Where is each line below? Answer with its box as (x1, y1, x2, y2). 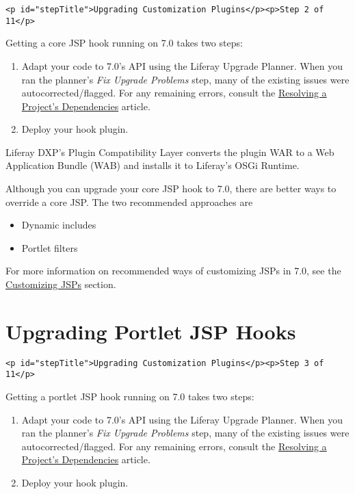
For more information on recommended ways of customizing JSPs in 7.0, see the (5, 263, 341, 278)
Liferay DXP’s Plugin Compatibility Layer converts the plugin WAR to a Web (5, 144, 334, 159)
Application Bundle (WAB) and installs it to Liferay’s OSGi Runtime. (5, 158, 300, 172)
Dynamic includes (21, 218, 96, 232)
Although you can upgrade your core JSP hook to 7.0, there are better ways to (5, 181, 337, 196)
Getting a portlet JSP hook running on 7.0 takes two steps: (5, 389, 254, 404)
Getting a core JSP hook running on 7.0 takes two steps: (5, 36, 243, 50)
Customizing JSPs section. (5, 277, 116, 291)
